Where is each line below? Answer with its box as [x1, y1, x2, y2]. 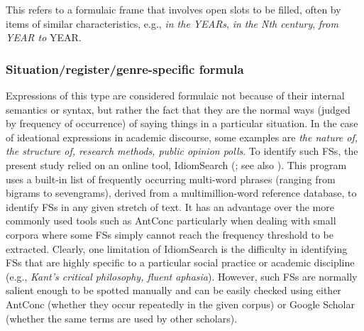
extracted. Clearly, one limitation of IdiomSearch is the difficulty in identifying [6, 241, 348, 256]
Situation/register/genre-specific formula [6, 60, 244, 77]
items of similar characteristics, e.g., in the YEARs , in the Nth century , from [6, 16, 338, 31]
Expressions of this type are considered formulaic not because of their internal [6, 88, 345, 102]
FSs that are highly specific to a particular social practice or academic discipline [6, 255, 355, 270]
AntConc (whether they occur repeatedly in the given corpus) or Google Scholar [6, 296, 355, 311]
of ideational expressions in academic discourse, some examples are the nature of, [6, 129, 358, 144]
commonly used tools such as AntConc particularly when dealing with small [6, 213, 336, 228]
